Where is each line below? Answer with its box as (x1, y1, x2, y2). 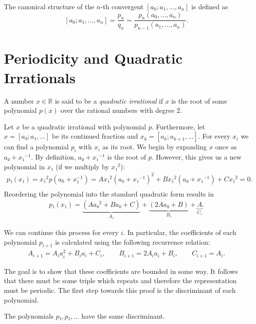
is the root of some (171, 95, 227, 106)
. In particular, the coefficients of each (123, 227, 237, 237)
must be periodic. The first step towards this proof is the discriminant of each (4, 285, 236, 295)
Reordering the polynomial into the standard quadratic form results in (4, 188, 214, 198)
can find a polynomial (4, 142, 69, 152)
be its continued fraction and (52, 131, 138, 141)
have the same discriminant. (81, 311, 165, 321)
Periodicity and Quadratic (4, 48, 183, 68)
